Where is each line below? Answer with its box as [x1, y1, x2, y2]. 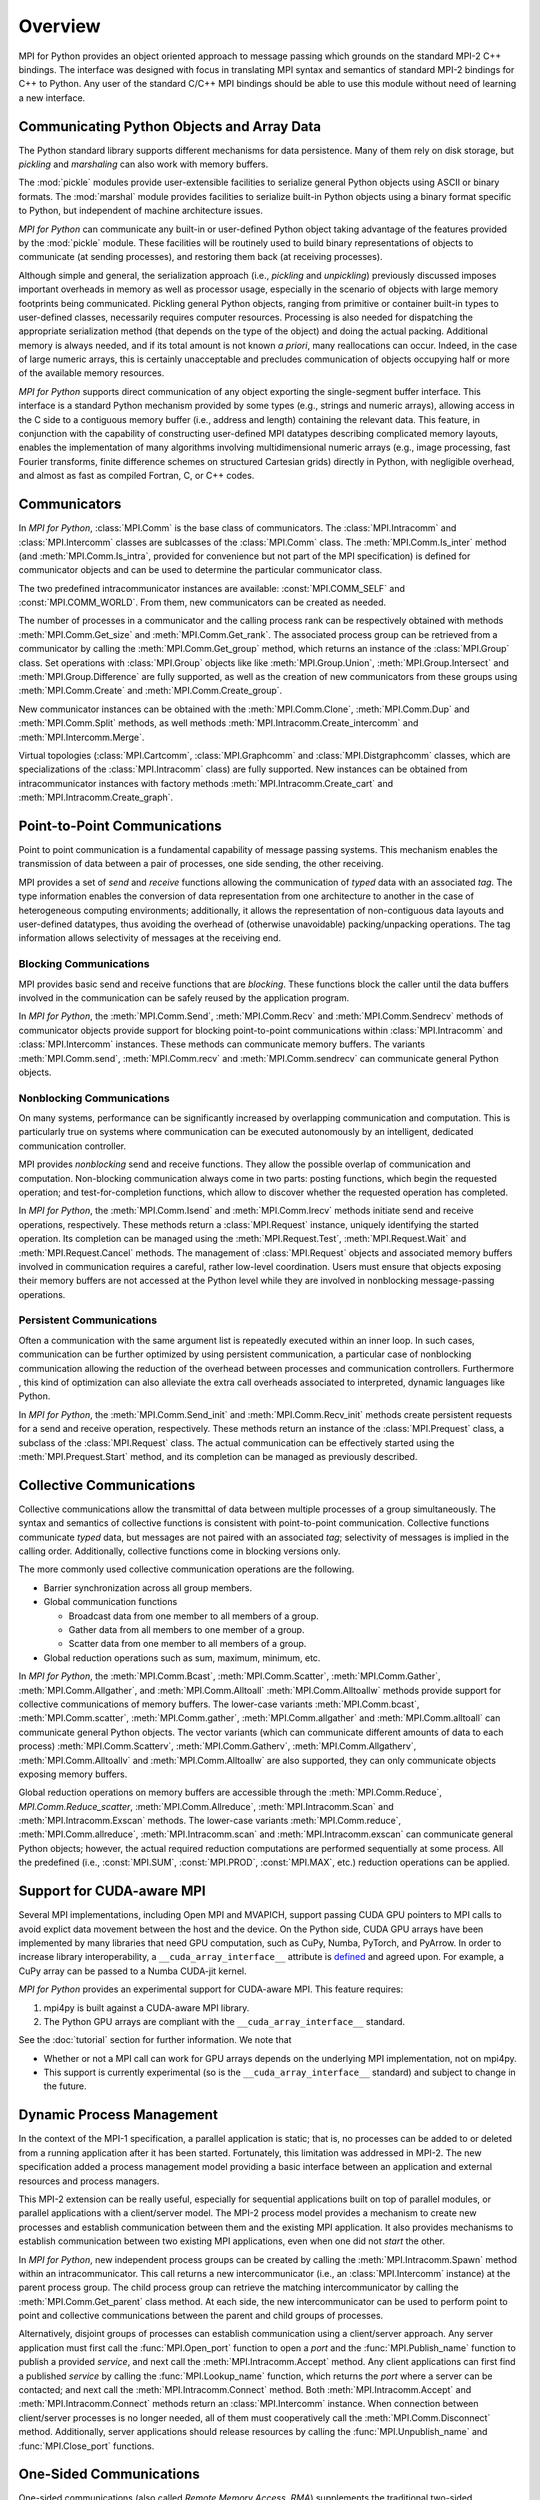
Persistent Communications [18, 1313, 158, 1327]
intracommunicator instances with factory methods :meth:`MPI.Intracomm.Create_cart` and [18, 777, 394, 789]
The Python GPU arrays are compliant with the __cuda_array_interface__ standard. [43, 2015, 405, 2027]
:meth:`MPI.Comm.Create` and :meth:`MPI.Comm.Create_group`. [18, 685, 283, 697]
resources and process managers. [18, 2175, 160, 2187]
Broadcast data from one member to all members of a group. [68, 1610, 319, 1622]
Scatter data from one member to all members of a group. [68, 1638, 307, 1650]
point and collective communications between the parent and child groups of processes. [18, 2310, 384, 2322]
